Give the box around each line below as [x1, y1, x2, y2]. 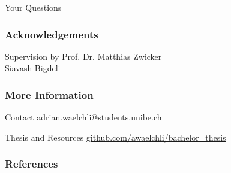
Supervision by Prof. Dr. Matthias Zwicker [5, 50, 162, 62]
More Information [5, 87, 94, 102]
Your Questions [5, 1, 62, 13]
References [5, 156, 58, 171]
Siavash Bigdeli [5, 62, 61, 74]
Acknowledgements [5, 26, 98, 41]
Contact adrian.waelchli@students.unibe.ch [5, 111, 162, 123]
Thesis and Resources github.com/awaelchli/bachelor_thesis [5, 130, 226, 143]
